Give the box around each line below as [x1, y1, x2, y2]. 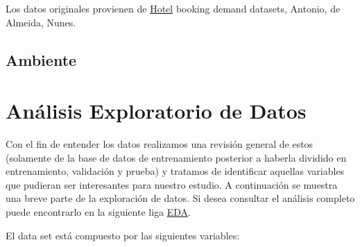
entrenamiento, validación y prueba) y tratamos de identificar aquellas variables [6, 164, 345, 178]
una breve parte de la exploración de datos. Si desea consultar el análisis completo [6, 191, 355, 205]
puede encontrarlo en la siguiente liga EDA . [6, 205, 191, 219]
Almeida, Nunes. [6, 15, 76, 29]
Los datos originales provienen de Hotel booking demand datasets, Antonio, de [6, 1, 341, 15]
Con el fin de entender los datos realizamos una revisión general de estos [6, 137, 314, 151]
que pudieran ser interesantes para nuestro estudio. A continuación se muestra [6, 177, 338, 191]
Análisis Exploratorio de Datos [6, 96, 307, 125]
